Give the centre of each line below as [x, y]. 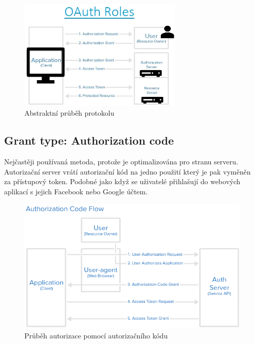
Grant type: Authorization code [89, 140]
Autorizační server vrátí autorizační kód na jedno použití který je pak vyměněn [128, 171]
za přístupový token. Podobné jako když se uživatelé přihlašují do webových [122, 181]
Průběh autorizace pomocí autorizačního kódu [96, 335]
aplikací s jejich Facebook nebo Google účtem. [76, 191]
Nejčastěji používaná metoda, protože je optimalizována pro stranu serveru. [121, 162]
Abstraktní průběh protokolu [69, 113]
